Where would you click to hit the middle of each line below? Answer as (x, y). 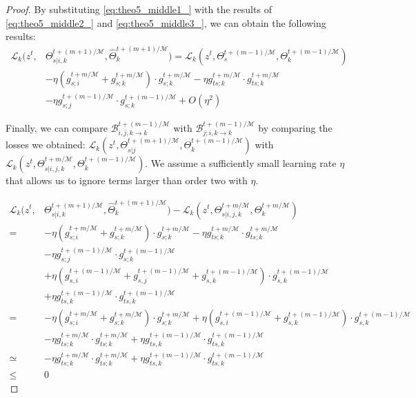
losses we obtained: (46, 145)
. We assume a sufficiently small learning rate (241, 163)
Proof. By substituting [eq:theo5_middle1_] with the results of (139, 9)
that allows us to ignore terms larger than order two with (127, 180)
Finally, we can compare (57, 127)
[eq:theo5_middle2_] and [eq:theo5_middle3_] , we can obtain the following (166, 22)
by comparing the (295, 127)
